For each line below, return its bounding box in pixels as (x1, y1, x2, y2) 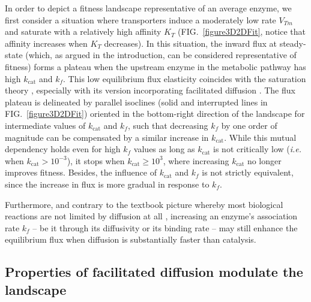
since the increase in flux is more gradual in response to (5, 177, 210, 190)
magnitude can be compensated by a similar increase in (5, 131, 209, 143)
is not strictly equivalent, (202, 166, 294, 179)
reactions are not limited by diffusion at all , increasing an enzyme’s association (5, 210, 298, 222)
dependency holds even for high (5, 143, 121, 155)
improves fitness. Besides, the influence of (5, 166, 157, 179)
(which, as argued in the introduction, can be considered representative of (25, 49, 297, 61)
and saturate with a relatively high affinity (5, 25, 162, 38)
